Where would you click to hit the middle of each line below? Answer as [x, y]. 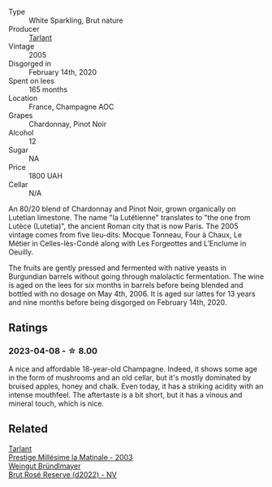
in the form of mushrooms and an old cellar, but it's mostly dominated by [130, 377]
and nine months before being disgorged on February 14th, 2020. [118, 302]
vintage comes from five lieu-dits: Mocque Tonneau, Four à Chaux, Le [125, 235]
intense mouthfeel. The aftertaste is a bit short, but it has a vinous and [125, 394]
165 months [48, 89]
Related [28, 429]
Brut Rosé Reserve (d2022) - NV [63, 474]
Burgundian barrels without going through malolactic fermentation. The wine [136, 276]
